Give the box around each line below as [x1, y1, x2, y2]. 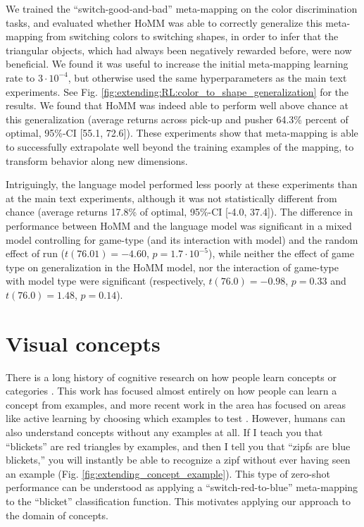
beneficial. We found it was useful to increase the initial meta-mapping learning [6, 56, 349, 71]
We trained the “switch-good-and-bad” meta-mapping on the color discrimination [6, 1, 358, 15]
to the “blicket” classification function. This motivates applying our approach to [6, 493, 351, 508]
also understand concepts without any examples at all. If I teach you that [6, 424, 323, 439]
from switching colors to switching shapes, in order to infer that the [46, 29, 339, 44]
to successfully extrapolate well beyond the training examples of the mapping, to [6, 139, 354, 154]
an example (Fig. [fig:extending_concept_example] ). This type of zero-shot [6, 466, 330, 480]
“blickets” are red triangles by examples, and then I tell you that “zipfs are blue [6, 438, 351, 453]
